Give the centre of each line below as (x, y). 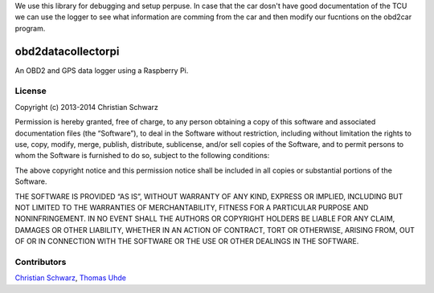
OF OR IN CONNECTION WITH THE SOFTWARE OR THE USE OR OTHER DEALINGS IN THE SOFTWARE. (187, 242)
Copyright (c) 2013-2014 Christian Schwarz (86, 107)
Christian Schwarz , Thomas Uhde (70, 278)
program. (30, 28)
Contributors (41, 262)
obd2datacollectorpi (67, 51)
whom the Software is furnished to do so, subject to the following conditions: (142, 156)
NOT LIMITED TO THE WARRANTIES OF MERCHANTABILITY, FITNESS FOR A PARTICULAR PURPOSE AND (192, 207)
